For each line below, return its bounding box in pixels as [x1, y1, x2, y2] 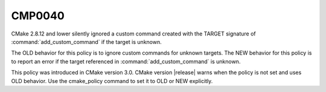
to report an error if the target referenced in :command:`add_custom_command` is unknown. [11, 58, 241, 65]
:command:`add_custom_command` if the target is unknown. [11, 38, 162, 45]
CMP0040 [11, 9, 65, 22]
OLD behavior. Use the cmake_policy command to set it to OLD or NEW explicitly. [11, 77, 213, 84]
